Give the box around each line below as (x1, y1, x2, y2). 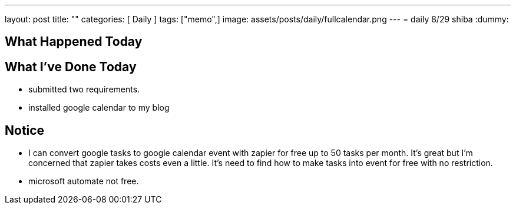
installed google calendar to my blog (28, 102, 170, 113)
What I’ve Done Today (5, 59, 137, 74)
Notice (5, 122, 45, 138)
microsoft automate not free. (28, 176, 139, 187)
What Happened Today (5, 34, 143, 49)
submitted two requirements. (28, 84, 140, 95)
